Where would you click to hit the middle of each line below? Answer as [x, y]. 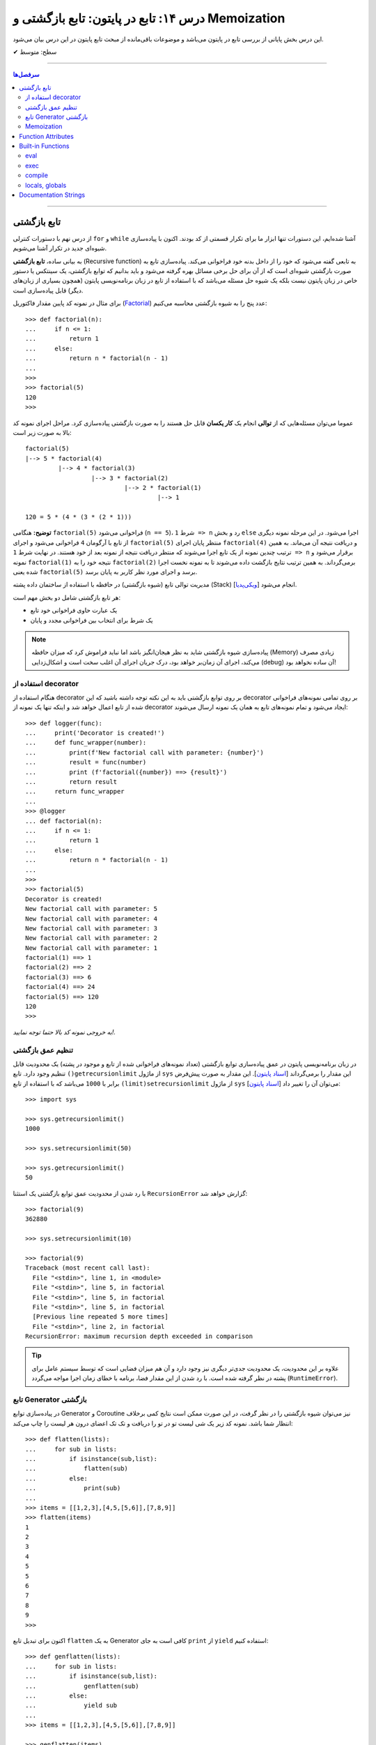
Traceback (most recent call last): [88, 1268]
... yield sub [71, 1706]
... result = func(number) [86, 762]
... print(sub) [73, 1488]
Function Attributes [47, 136]
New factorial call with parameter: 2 [92, 938]
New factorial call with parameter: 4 [92, 919]
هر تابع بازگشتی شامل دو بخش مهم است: [67, 597]
